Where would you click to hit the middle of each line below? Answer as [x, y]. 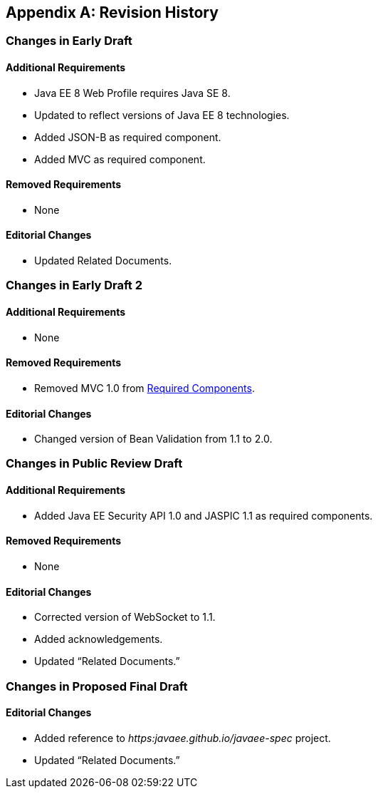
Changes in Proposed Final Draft [97, 686]
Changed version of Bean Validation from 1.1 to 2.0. [153, 439]
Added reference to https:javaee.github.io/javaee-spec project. [183, 738]
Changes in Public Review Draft [94, 464]
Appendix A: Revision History [112, 12]
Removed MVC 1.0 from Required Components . [145, 388]
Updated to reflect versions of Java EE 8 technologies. [162, 115]
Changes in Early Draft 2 [74, 285]
